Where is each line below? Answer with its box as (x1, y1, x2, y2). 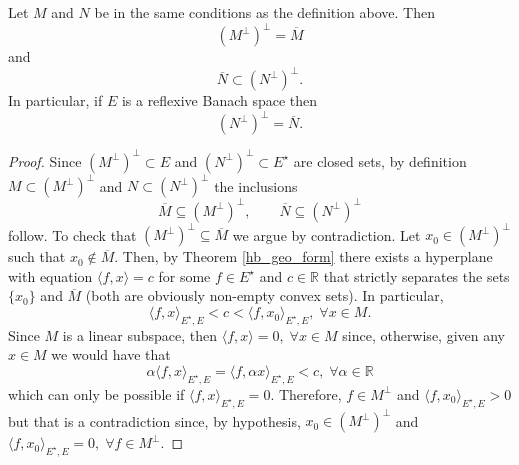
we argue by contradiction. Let (232, 224, 421, 245)
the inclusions (214, 175, 298, 196)
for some (158, 265, 211, 286)
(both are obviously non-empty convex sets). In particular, (85, 285, 444, 306)
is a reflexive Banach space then (121, 90, 318, 111)
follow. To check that (8, 224, 137, 245)
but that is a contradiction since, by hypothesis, (8, 410, 301, 431)
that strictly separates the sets (323, 265, 510, 286)
